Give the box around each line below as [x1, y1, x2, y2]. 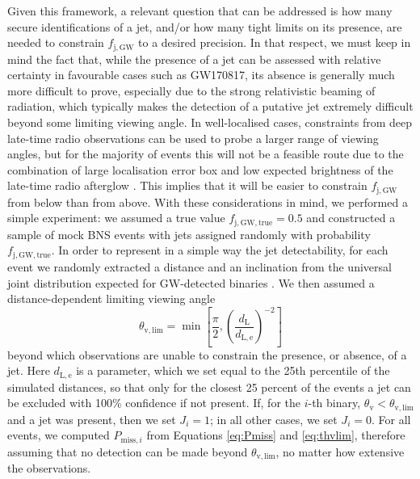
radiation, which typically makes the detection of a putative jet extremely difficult [7, 98, 414, 115]
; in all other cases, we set [209, 410, 338, 427]
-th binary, [308, 394, 361, 411]
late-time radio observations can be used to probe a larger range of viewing [7, 129, 379, 146]
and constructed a [306, 209, 396, 226]
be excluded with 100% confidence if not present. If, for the [7, 394, 300, 411]
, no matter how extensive [275, 443, 405, 460]
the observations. [7, 460, 91, 477]
